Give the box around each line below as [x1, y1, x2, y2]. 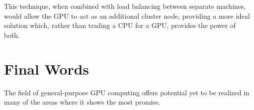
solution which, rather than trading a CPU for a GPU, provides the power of [4, 20, 236, 30]
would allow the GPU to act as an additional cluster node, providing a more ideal [4, 10, 250, 21]
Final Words [4, 58, 89, 79]
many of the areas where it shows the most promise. [4, 97, 161, 107]
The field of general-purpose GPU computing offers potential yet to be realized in [4, 87, 250, 97]
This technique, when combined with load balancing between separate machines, [4, 1, 246, 11]
